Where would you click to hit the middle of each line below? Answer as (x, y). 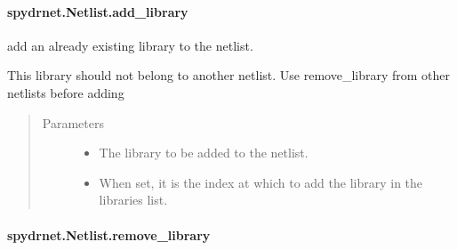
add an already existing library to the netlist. (130, 45)
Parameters (73, 122)
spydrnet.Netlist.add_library (98, 11)
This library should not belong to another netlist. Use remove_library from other (229, 75)
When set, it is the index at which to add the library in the (261, 182)
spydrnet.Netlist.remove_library (109, 234)
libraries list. (133, 200)
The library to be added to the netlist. (204, 153)
